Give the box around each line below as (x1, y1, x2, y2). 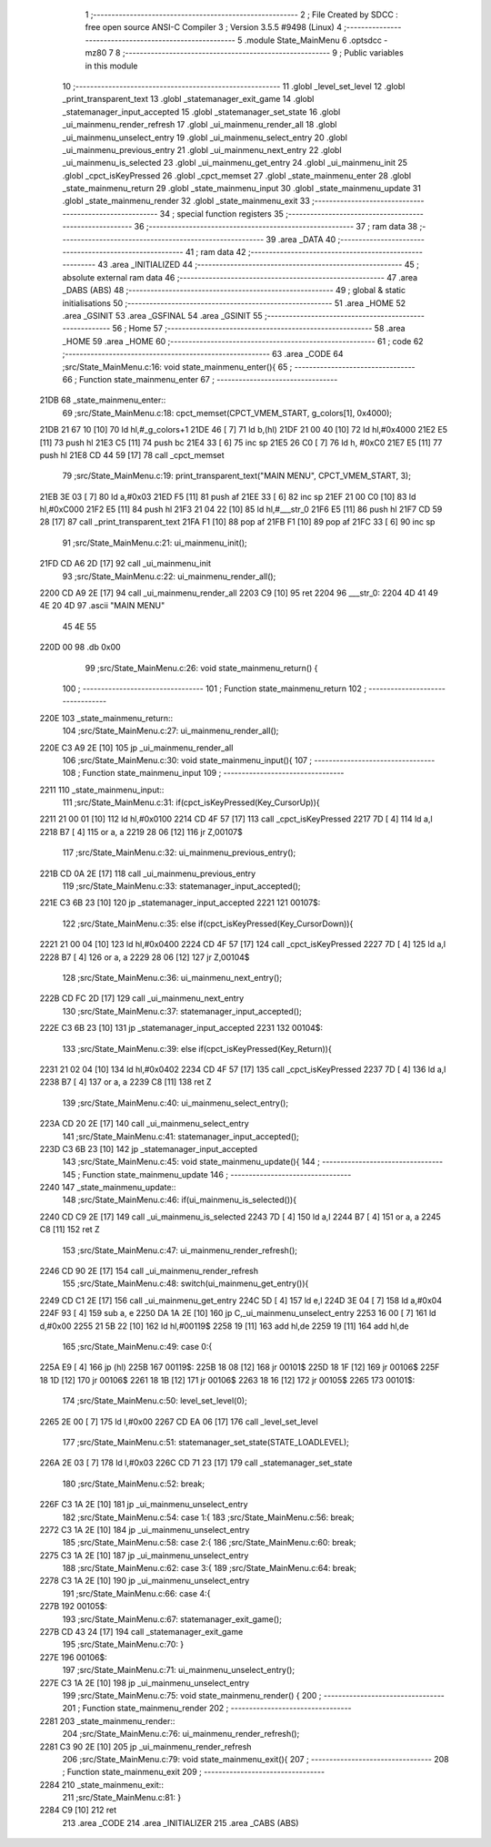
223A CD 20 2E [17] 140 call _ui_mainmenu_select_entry (39, 1118, 249, 1129)
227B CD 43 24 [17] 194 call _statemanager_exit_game (39, 1627, 244, 1638)
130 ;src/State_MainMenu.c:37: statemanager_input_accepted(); (62, 1005, 302, 1016)
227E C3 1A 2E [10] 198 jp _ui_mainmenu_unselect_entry (39, 1677, 250, 1689)
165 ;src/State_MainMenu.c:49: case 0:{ (62, 1341, 213, 1352)
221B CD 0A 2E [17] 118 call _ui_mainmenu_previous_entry (39, 868, 256, 879)
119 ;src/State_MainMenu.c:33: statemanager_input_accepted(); (62, 881, 301, 892)
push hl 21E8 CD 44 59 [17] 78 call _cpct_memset (39, 449, 225, 460)
